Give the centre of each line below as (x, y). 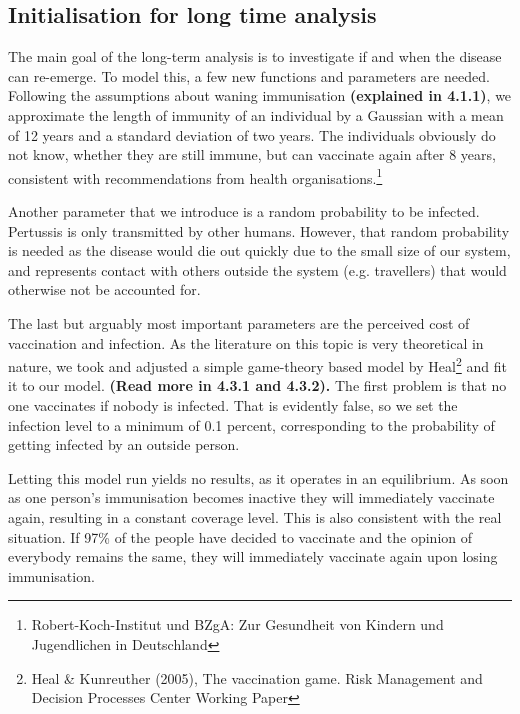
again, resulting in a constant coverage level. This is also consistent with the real (255, 516)
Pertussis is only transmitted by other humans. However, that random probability (259, 230)
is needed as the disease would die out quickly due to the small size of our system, (259, 250)
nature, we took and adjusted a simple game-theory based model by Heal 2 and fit (257, 364)
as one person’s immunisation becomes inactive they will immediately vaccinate (251, 497)
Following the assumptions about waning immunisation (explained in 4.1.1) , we (260, 95)
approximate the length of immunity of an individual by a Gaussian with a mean (256, 114)
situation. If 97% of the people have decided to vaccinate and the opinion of (240, 536)
